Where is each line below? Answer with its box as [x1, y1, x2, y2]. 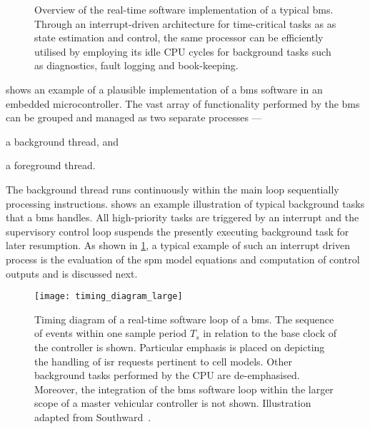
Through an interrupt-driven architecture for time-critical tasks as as [34, 16, 336, 31]
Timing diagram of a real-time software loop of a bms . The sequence [34, 311, 334, 326]
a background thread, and [6, 133, 119, 148]
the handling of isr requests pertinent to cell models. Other [34, 353, 292, 368]
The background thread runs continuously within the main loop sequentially [6, 181, 339, 196]
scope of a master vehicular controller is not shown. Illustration [34, 395, 311, 410]
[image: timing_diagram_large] [34, 291, 183, 302]
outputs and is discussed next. [6, 266, 138, 281]
